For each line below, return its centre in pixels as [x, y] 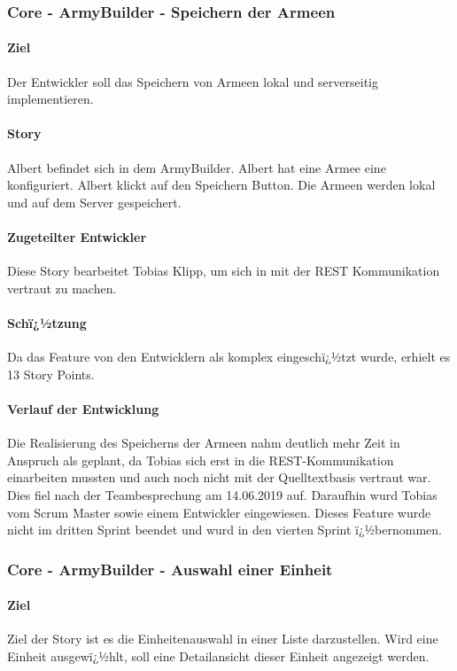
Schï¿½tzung [47, 322]
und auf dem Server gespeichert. [94, 202]
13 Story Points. [51, 374]
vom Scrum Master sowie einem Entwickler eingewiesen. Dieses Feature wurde [219, 512]
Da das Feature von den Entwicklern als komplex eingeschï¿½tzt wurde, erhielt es [229, 357]
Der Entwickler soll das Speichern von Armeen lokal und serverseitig [193, 81]
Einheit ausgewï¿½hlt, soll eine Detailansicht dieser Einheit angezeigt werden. [218, 655]
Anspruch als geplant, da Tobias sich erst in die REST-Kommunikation [201, 460]
